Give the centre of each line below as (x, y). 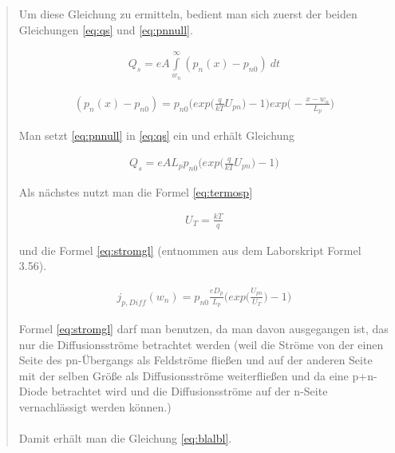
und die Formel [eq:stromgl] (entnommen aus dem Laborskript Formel (190, 250)
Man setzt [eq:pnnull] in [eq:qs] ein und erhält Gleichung (157, 135)
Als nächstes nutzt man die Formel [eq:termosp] (136, 191)
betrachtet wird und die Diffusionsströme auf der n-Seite (190, 391)
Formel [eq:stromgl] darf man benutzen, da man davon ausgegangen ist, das (203, 328)
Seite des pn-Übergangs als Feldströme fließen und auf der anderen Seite (196, 360)
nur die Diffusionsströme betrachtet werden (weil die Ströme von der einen (201, 344)
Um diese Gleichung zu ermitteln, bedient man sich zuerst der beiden (188, 14)
